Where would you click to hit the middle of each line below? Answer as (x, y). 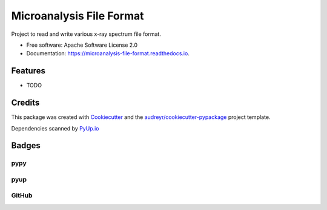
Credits (25, 103)
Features (28, 71)
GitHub (22, 195)
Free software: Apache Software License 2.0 (82, 45)
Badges (26, 146)
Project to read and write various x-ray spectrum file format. (86, 34)
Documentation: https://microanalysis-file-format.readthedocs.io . (108, 53)
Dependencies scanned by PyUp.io (55, 128)
